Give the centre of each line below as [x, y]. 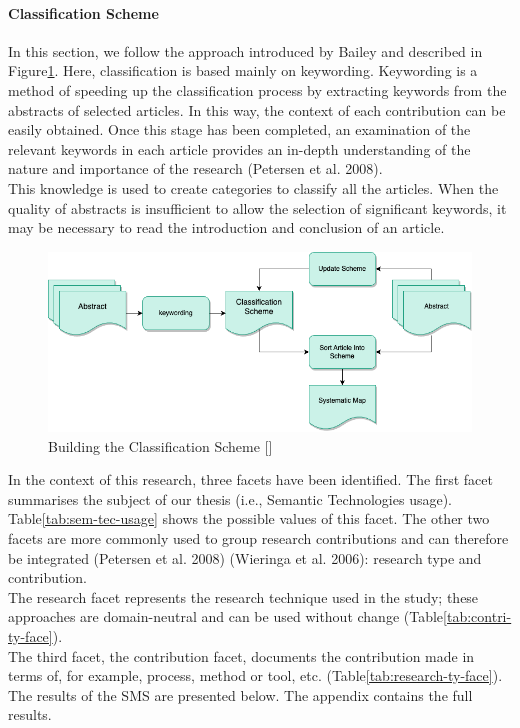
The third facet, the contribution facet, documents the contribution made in [241, 655]
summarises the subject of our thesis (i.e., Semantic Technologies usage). [230, 498]
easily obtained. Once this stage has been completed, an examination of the [239, 129]
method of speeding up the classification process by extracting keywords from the [257, 89]
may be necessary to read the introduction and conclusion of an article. [226, 227]
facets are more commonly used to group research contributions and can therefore [258, 538]
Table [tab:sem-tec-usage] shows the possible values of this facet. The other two [249, 518]
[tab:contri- [477, 616]
